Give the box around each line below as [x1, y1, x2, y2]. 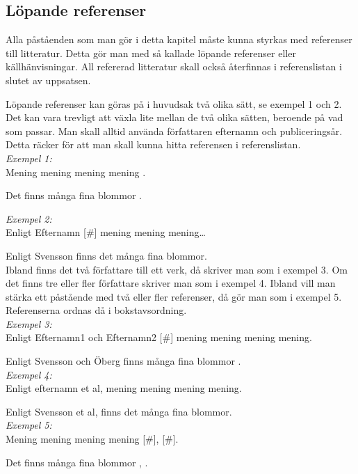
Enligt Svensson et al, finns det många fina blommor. [6, 404, 232, 418]
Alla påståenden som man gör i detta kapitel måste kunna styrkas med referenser [6, 32, 352, 47]
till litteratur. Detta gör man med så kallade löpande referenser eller [6, 45, 296, 60]
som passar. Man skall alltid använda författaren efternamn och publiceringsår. [6, 123, 343, 138]
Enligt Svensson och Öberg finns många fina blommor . [6, 354, 241, 368]
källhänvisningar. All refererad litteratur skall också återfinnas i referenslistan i [6, 59, 342, 74]
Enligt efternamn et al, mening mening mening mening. [6, 381, 242, 395]
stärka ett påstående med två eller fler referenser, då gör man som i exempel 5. [6, 289, 342, 303]
